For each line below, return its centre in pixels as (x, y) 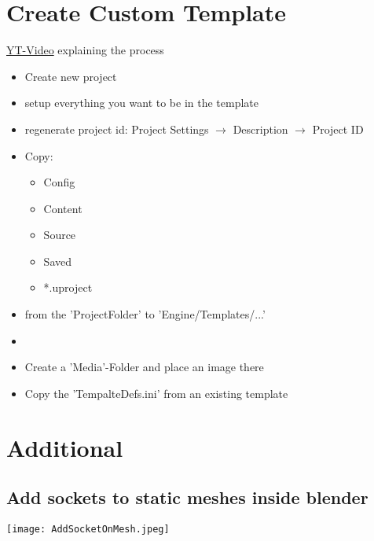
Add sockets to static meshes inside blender (187, 497)
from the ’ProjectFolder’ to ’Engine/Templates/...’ (145, 314)
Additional (65, 447)
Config (59, 182)
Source (60, 235)
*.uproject (68, 287)
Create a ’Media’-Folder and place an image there (144, 367)
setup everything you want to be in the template (142, 103)
